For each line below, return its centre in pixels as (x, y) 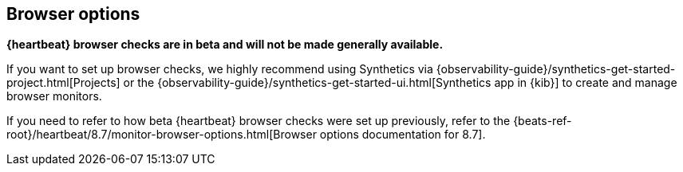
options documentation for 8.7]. (403, 135)
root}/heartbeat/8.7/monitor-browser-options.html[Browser (162, 135)
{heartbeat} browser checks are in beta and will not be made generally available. (225, 45)
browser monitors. (54, 96)
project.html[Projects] (63, 83)
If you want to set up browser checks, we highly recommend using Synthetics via (220, 69)
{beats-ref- (543, 121)
